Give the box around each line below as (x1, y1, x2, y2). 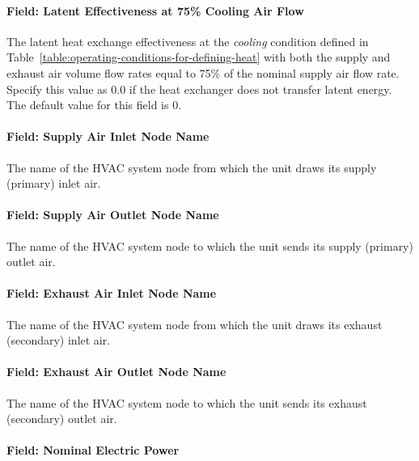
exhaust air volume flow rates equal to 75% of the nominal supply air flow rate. (6, 64, 400, 81)
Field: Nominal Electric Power (6, 442, 180, 459)
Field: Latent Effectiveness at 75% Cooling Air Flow (6, 2, 304, 19)
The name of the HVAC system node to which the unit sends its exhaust (6, 394, 367, 411)
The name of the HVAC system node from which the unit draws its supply (6, 159, 377, 176)
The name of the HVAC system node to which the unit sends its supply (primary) (6, 237, 413, 254)
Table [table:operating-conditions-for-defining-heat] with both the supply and (6, 49, 391, 66)
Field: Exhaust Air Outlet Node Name (6, 363, 226, 380)
